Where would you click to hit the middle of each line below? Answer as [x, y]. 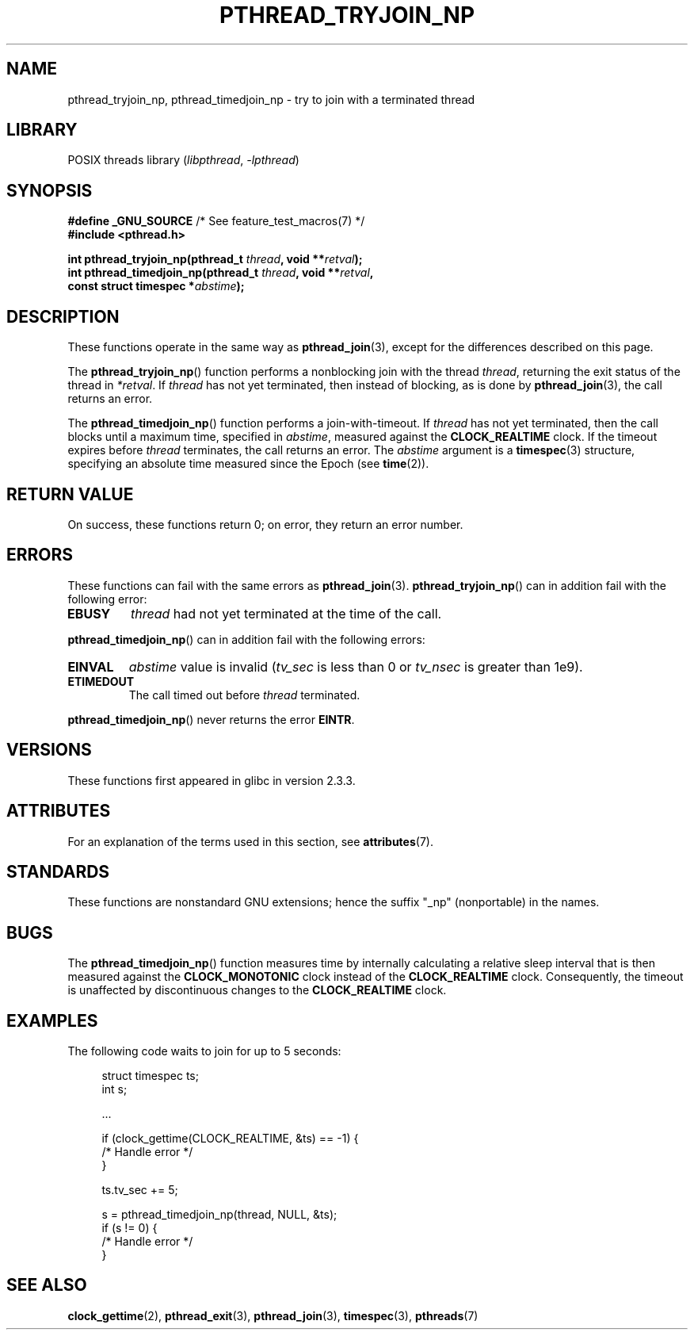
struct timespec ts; [150, 1076]
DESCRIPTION [63, 316]
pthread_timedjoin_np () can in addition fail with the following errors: [246, 639]
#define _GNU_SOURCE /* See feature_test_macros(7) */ [216, 221]
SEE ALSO [47, 1285]
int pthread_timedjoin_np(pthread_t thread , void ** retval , [221, 273]
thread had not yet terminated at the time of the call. [286, 613]
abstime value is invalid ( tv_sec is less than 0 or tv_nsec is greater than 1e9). [356, 666]
